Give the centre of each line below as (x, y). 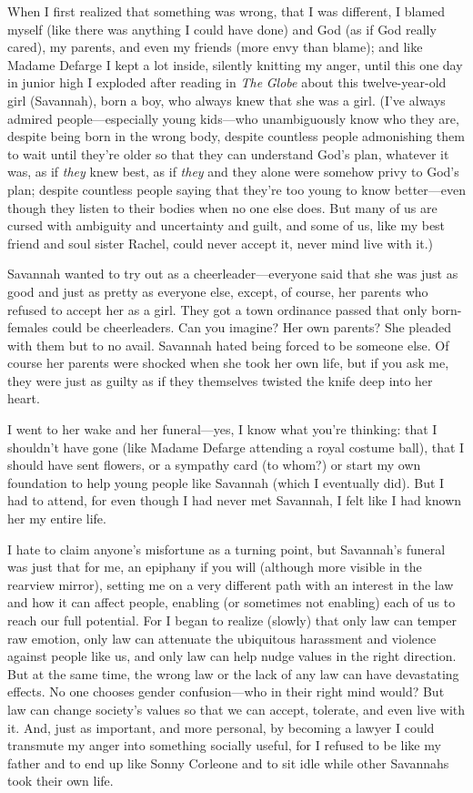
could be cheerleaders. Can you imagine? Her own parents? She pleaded (252, 327)
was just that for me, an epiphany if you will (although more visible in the (215, 567)
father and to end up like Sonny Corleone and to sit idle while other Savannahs (228, 762)
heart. (24, 398)
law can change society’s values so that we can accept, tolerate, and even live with (236, 709)
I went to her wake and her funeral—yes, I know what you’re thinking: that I (222, 429)
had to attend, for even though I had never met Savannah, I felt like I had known (235, 500)
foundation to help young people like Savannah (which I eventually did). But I (226, 482)
